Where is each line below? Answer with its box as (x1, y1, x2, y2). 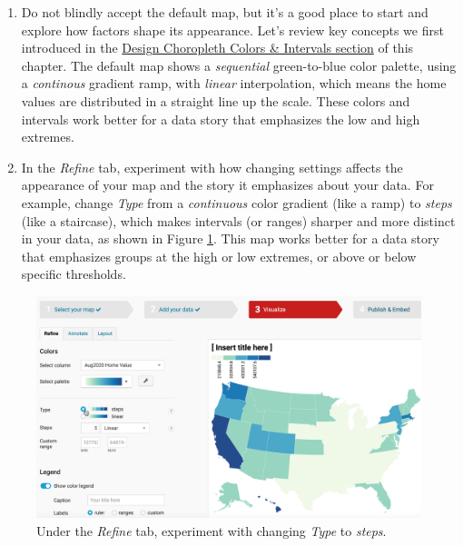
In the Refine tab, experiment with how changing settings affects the (21, 157, 403, 176)
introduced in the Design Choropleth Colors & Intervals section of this (21, 38, 414, 57)
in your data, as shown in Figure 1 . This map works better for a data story (21, 229, 439, 248)
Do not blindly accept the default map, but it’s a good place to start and (21, 3, 429, 21)
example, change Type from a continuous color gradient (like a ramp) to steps (21, 193, 452, 212)
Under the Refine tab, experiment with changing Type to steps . (36, 521, 387, 540)
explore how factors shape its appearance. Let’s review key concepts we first (21, 20, 444, 39)
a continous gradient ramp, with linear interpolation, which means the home (21, 74, 447, 93)
